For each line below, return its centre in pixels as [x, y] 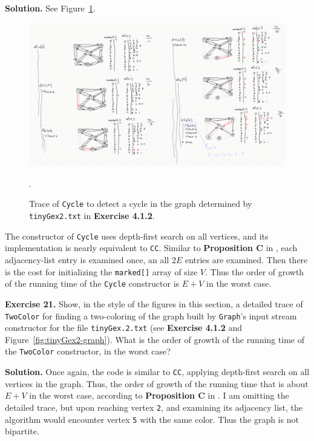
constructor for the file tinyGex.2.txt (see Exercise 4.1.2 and [124, 328]
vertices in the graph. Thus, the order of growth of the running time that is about [157, 383]
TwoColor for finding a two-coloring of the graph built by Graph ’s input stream [151, 315]
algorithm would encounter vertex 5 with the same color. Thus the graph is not [152, 419]
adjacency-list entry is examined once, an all [87, 260]
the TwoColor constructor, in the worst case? [88, 351]
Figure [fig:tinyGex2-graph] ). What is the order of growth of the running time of [155, 339]
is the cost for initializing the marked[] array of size [101, 271]
